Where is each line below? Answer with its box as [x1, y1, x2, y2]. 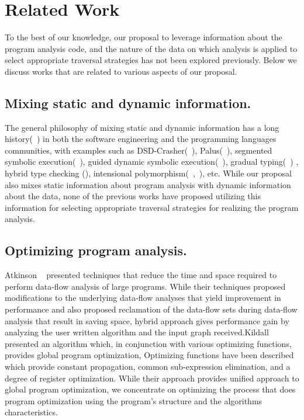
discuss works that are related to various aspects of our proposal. [5, 65, 237, 77]
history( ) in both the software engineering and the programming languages [5, 133, 277, 145]
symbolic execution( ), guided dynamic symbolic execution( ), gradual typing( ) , [5, 155, 299, 168]
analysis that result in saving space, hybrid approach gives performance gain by [5, 314, 289, 327]
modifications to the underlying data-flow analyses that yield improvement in [5, 291, 281, 304]
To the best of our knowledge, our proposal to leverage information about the [5, 31, 282, 43]
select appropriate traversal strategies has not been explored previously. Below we [5, 54, 297, 66]
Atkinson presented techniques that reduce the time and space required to [5, 269, 277, 281]
